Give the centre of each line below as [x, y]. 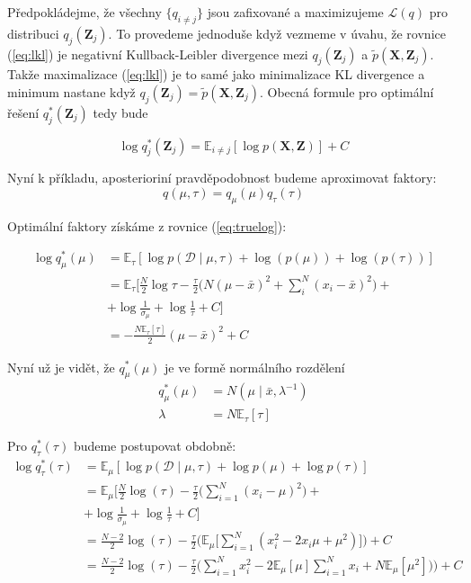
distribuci [33, 33]
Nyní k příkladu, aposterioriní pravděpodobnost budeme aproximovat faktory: [222, 178]
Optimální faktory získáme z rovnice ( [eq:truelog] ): [147, 225]
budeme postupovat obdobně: [155, 446]
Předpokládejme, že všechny [84, 12]
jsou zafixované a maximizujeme [295, 12]
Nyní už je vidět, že [61, 367]
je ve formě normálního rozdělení [254, 367]
